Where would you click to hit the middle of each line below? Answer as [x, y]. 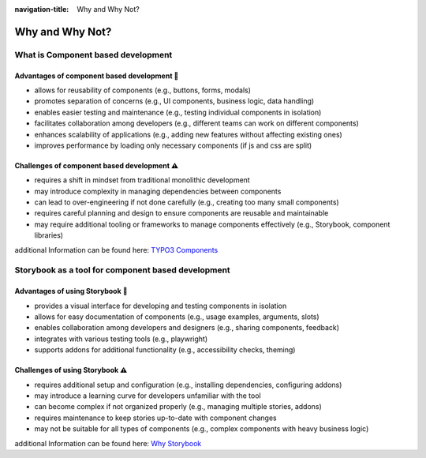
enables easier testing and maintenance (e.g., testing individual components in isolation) [178, 112]
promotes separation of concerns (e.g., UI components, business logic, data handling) [174, 101]
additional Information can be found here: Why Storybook [108, 443]
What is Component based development [93, 54]
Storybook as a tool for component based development [122, 270]
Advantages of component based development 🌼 [97, 76]
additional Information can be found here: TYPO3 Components [116, 250]
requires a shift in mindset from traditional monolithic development [142, 180]
